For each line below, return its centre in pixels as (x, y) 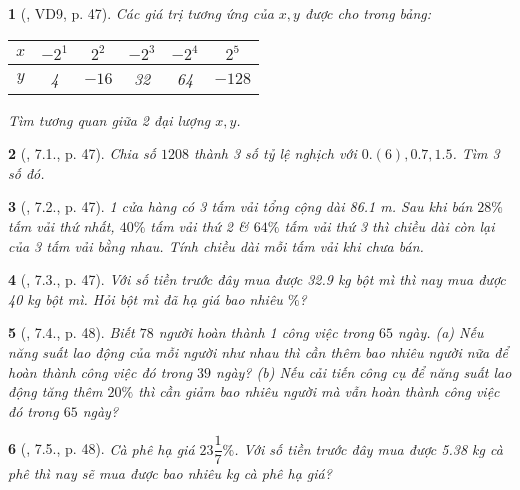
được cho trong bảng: (368, 13)
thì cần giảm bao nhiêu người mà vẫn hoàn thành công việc (319, 391)
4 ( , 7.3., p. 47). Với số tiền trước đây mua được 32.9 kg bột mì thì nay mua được (257, 279)
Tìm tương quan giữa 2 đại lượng (109, 119)
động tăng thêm (55, 391)
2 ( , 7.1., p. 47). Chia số (82, 153)
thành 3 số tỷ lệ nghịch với (275, 153)
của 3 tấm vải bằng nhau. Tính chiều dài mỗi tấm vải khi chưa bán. (216, 245)
